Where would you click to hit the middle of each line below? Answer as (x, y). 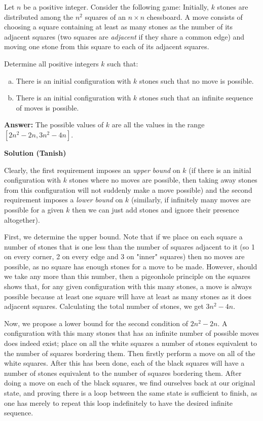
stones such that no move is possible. (196, 80)
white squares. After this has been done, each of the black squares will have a (124, 363)
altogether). (22, 219)
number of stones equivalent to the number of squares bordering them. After (123, 373)
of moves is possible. (47, 107)
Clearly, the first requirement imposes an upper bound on (92, 170)
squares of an (105, 16)
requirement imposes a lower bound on (64, 200)
